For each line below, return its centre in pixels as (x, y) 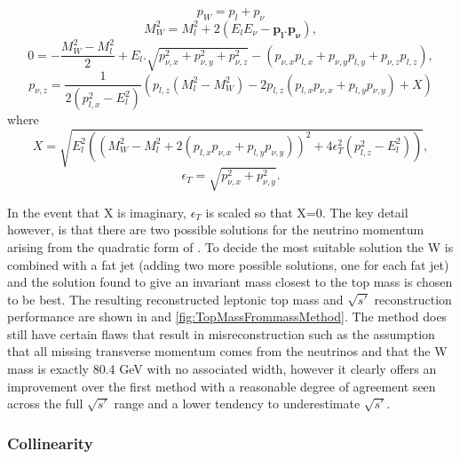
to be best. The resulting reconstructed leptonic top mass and (175, 299)
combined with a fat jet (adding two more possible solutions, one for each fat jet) (228, 264)
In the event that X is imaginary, (97, 212)
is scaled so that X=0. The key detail (307, 212)
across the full (45, 404)
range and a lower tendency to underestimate (237, 404)
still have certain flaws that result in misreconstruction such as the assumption (221, 333)
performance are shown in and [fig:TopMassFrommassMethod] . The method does (227, 317)
